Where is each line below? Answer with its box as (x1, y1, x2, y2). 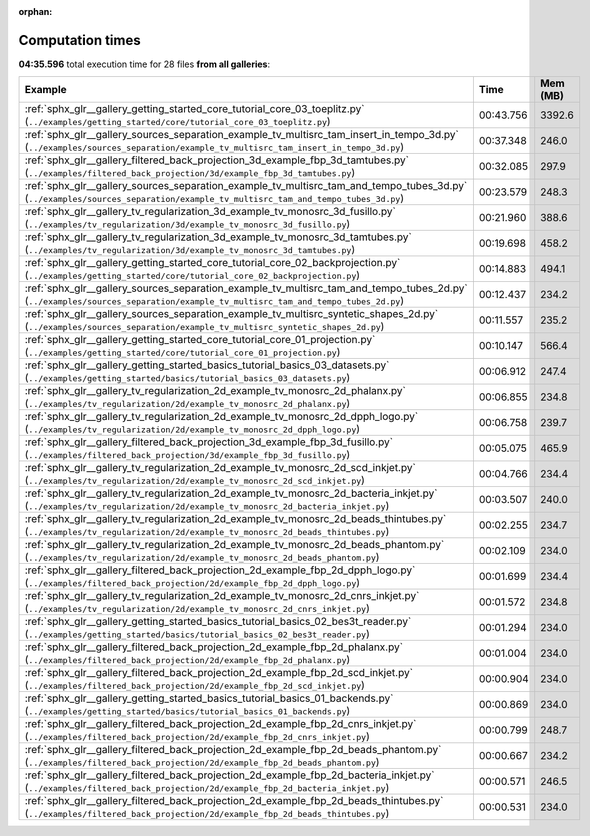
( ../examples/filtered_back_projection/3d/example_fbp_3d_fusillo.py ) (24, 448, 351, 462)
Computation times (18, 31, 141, 49)
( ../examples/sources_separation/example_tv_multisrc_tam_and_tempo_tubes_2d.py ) (24, 294, 405, 308)
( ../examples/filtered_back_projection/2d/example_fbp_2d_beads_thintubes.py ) (24, 806, 390, 820)
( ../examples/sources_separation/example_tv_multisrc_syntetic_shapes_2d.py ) (24, 320, 385, 334)
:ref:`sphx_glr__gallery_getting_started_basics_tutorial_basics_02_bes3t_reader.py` (24, 615, 412, 629)
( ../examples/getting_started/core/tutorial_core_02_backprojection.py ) (24, 268, 360, 282)
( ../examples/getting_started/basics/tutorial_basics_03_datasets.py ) (24, 371, 351, 385)
